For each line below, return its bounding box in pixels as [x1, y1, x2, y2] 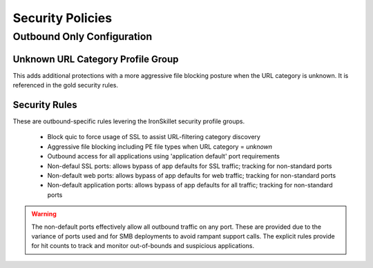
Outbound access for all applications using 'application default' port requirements [47, 152, 280, 161]
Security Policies [12, 10, 113, 25]
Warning [31, 210, 57, 218]
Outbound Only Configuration [12, 30, 153, 43]
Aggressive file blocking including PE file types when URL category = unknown [47, 142, 273, 151]
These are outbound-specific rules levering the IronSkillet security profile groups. [12, 117, 245, 125]
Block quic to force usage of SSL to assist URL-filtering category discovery [47, 133, 260, 141]
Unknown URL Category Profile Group [12, 53, 179, 65]
